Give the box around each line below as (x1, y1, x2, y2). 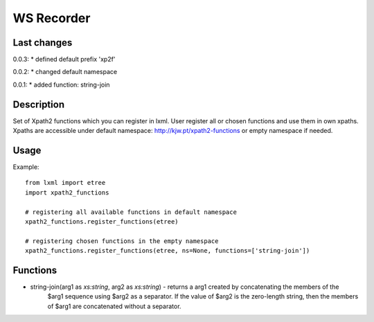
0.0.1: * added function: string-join (12, 80, 110, 89)
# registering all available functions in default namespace (25, 208, 237, 216)
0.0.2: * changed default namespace (12, 68, 118, 76)
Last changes (12, 37, 73, 48)
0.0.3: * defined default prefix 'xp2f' (12, 55, 116, 64)
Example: (12, 163, 39, 171)
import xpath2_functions (25, 188, 109, 197)
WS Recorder (12, 10, 91, 26)
